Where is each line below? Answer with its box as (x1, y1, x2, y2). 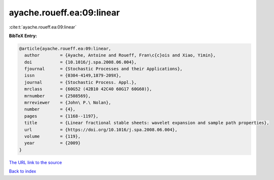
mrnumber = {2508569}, (24, 93, 91, 98)
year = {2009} (24, 140, 81, 146)
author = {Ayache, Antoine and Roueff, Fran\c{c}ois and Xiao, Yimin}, (24, 53, 216, 58)
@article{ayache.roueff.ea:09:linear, (19, 46, 111, 51)
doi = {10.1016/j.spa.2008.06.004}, (24, 59, 137, 65)
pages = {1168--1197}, (24, 113, 99, 119)
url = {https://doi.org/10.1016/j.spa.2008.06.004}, (24, 127, 178, 132)
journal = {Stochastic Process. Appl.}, (24, 80, 137, 85)
